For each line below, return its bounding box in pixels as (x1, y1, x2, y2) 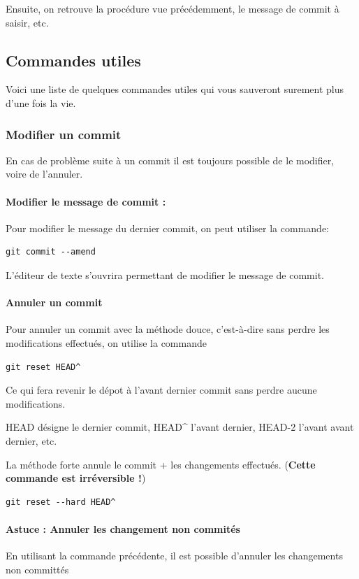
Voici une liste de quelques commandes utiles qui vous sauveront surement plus (6, 82, 344, 96)
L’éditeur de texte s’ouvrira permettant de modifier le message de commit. (6, 267, 324, 282)
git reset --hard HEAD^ (6, 496, 116, 507)
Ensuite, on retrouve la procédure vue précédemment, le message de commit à (6, 1, 339, 15)
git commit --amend (6, 247, 96, 257)
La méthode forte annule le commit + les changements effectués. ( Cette (6, 457, 316, 471)
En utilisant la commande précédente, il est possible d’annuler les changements (6, 548, 343, 563)
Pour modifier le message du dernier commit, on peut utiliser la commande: (6, 220, 329, 235)
